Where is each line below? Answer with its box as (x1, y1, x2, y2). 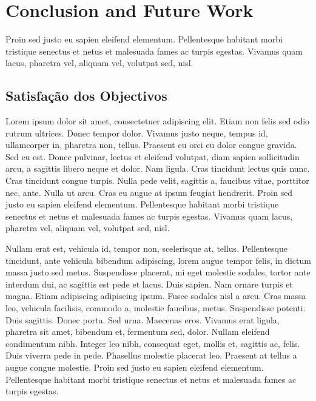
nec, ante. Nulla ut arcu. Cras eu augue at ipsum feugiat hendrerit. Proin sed (5, 186, 293, 198)
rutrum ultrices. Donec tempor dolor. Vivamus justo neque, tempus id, (5, 126, 268, 139)
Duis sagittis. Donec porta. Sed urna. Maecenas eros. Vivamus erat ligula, (5, 313, 280, 326)
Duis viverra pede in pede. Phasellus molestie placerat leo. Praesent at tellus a (5, 349, 297, 362)
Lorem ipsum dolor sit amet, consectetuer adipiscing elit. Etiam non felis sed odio (5, 115, 310, 127)
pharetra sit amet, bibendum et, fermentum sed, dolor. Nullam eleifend (5, 325, 270, 338)
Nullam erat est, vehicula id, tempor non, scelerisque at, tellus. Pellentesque (5, 242, 288, 255)
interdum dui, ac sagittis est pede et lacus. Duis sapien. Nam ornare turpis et (5, 277, 293, 290)
